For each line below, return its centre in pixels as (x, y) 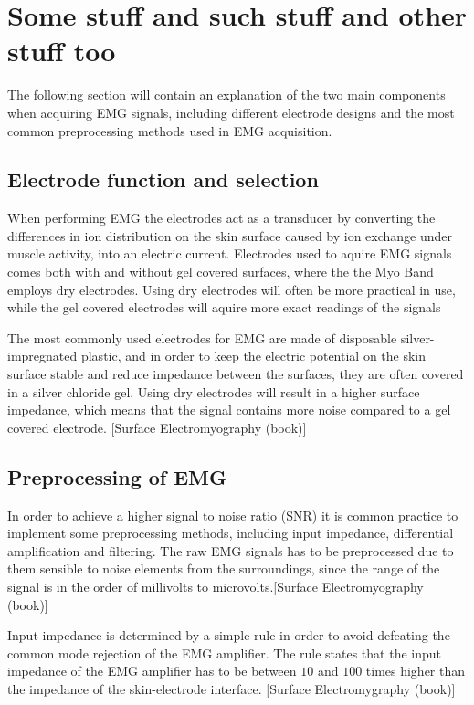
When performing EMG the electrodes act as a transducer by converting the (221, 218)
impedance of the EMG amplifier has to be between (152, 671)
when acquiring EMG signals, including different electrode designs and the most (231, 112)
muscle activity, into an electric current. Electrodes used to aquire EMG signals (230, 253)
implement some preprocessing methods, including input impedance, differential (231, 533)
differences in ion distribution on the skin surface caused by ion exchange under (230, 235)
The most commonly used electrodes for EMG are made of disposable (202, 337)
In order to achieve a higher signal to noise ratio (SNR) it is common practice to (233, 515)
